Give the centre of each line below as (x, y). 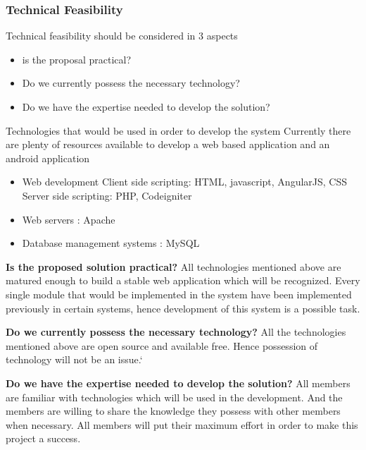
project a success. (43, 438)
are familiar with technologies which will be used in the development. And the (174, 397)
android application (48, 158)
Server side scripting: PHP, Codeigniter (107, 195)
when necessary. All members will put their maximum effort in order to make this (182, 424)
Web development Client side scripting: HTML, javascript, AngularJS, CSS (185, 182)
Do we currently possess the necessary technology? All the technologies (176, 332)
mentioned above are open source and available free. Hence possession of (162, 345)
